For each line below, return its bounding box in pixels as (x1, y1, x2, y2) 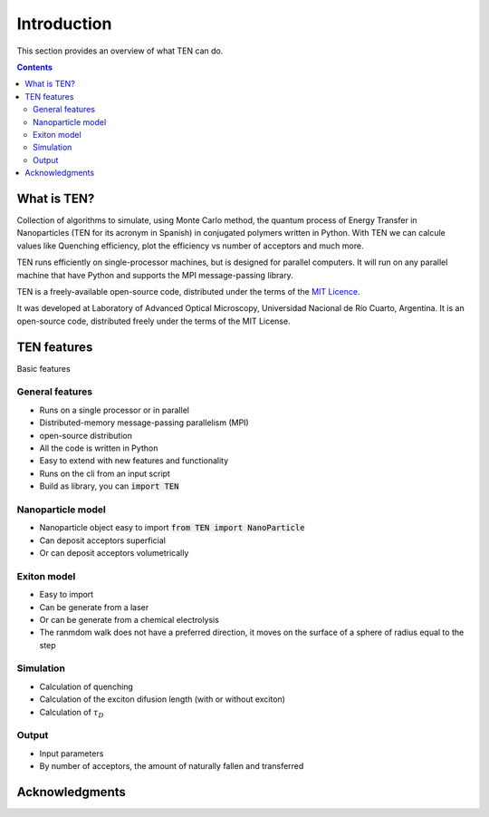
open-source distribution (39, 430, 133, 441)
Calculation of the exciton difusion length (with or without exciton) (39, 694, 285, 705)
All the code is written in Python (39, 443, 158, 453)
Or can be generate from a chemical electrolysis (39, 614, 219, 625)
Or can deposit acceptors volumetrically (39, 548, 189, 559)
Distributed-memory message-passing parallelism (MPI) (39, 417, 249, 428)
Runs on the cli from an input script (39, 468, 171, 479)
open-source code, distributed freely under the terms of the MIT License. (16, 316, 291, 326)
